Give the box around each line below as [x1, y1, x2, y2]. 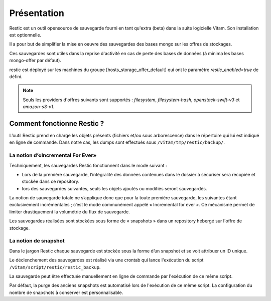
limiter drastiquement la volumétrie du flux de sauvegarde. [9, 208, 130, 215]
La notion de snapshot [9, 237, 65, 244]
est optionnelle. [9, 32, 42, 38]
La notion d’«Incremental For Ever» [9, 152, 97, 159]
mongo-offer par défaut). [9, 58, 61, 64]
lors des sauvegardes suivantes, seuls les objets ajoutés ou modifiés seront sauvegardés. [22, 185, 207, 191]
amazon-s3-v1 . [23, 104, 55, 110]
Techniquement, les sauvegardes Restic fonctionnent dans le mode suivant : [9, 162, 167, 168]
